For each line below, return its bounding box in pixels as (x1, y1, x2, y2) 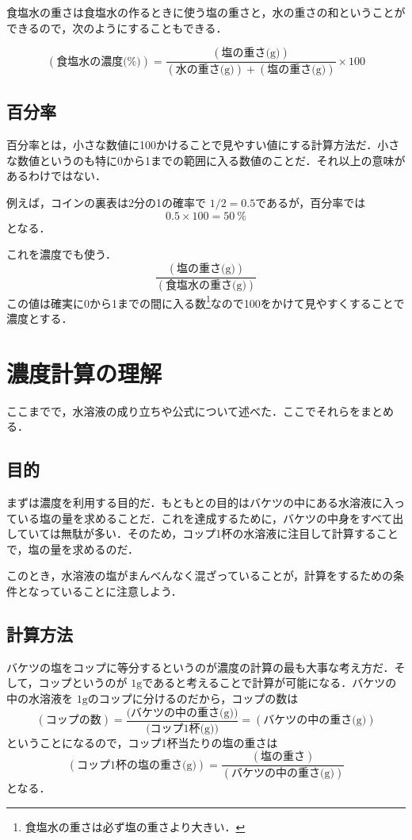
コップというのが (38, 674, 128, 691)
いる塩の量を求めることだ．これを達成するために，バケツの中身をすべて (17, 509, 393, 526)
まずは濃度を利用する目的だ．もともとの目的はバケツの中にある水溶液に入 (6, 494, 394, 511)
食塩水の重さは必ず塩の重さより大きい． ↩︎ (25, 818, 246, 834)
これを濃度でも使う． (6, 246, 116, 263)
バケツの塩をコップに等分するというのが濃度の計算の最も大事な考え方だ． (6, 658, 395, 675)
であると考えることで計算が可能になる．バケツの (142, 674, 397, 691)
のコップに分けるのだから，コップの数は (87, 690, 299, 707)
